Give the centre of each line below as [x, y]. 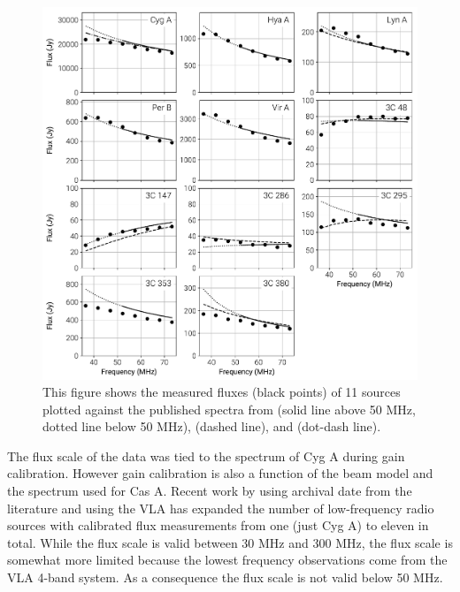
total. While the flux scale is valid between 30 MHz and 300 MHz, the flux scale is [230, 542]
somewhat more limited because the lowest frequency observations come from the [227, 560]
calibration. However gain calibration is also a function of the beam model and [220, 473]
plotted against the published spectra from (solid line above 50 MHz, [229, 409]
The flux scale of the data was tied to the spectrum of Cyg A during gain [206, 455]
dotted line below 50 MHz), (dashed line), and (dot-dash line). [212, 426]
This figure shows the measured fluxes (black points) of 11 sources [222, 392]
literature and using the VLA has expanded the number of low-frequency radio [221, 508]
